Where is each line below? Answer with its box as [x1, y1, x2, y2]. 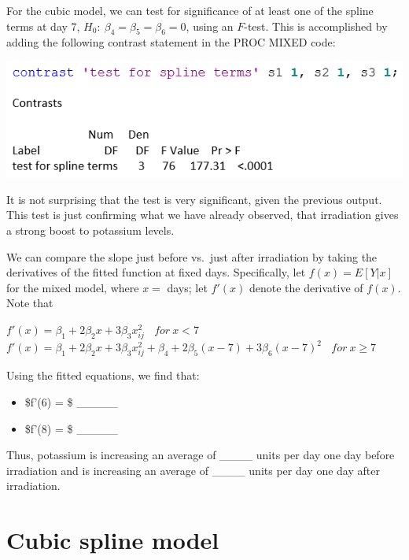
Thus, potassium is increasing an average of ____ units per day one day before [6, 447, 395, 463]
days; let [167, 279, 208, 295]
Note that [6, 295, 53, 311]
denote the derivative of [249, 279, 363, 295]
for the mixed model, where [6, 279, 139, 295]
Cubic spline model [6, 524, 219, 556]
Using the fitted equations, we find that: [6, 367, 200, 384]
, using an [186, 17, 234, 34]
